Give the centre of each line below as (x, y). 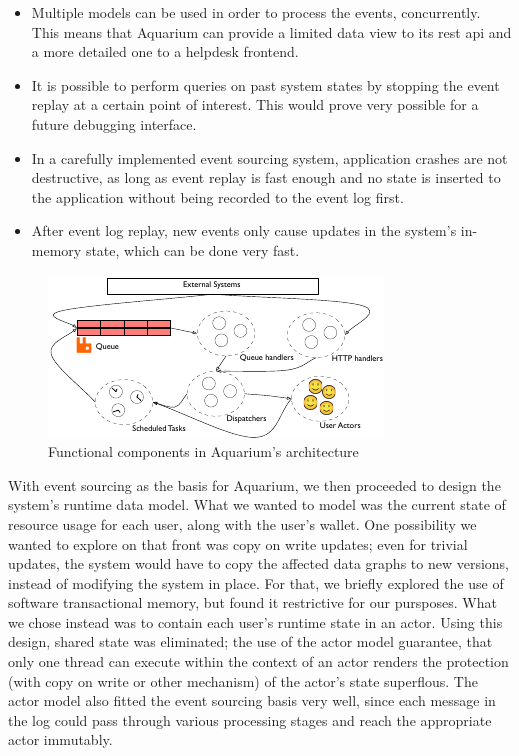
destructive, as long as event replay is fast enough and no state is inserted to (266, 177)
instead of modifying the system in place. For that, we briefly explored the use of (256, 582)
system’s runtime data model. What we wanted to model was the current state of (257, 504)
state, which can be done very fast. (192, 249)
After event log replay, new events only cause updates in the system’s (244, 230)
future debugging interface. (114, 123)
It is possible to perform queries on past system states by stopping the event (265, 84)
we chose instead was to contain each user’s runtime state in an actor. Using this (255, 621)
